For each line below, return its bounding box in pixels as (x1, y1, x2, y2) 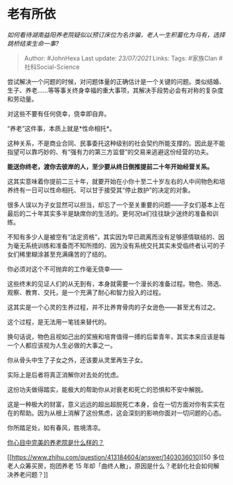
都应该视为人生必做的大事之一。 (25, 341, 116, 349)
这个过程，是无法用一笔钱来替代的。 (7, 317, 111, 326)
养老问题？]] (12, 470, 48, 479)
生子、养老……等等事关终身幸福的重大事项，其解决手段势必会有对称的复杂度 (7, 86, 224, 94)
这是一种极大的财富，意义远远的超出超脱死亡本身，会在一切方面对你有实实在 (7, 400, 225, 408)
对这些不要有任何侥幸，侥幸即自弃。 (7, 109, 111, 118)
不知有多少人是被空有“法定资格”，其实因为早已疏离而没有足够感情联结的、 (7, 232, 219, 241)
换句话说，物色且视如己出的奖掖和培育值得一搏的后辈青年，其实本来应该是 (7, 332, 219, 341)
